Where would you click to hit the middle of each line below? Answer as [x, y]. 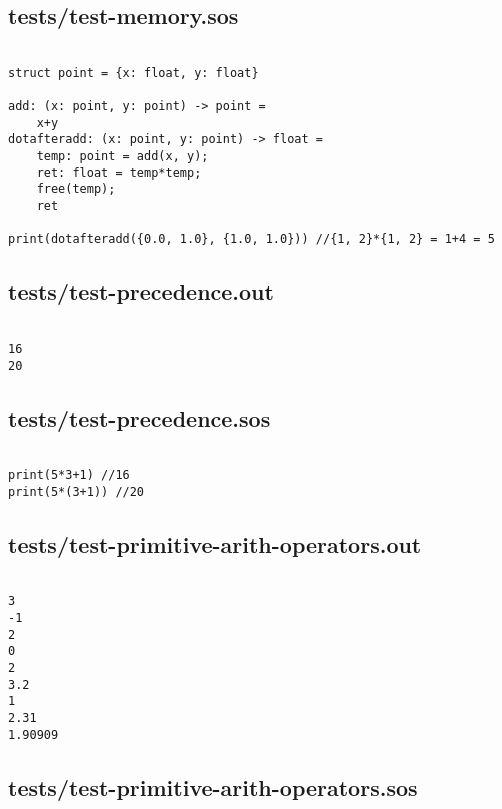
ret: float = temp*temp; [119, 172]
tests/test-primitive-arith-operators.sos [213, 786]
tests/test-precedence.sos [139, 417]
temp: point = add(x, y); [122, 156]
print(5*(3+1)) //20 [76, 491]
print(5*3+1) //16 [69, 475]
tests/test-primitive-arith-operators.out [215, 543]
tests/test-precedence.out [141, 291]
